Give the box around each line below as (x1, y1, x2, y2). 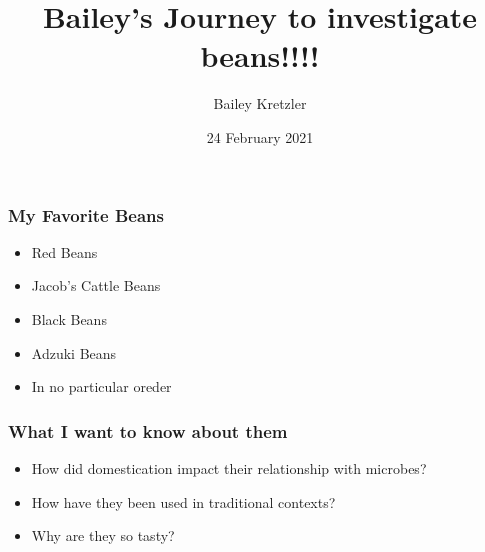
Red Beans (31, 241, 98, 262)
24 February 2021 (206, 126, 314, 147)
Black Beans (31, 308, 107, 329)
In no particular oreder (31, 376, 172, 397)
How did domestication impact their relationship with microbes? (31, 457, 427, 478)
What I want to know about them (8, 418, 288, 443)
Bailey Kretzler (213, 93, 307, 114)
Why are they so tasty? (31, 525, 175, 546)
